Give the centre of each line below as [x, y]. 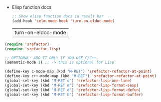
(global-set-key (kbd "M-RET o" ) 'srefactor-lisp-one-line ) [69, 81]
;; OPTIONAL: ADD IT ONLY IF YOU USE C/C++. [52, 58]
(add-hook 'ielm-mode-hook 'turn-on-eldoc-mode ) [63, 21]
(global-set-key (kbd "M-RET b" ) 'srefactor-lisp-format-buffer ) [74, 95]
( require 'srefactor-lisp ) [33, 49]
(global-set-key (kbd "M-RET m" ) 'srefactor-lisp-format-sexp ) [72, 85]
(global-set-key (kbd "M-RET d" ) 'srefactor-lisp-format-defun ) [73, 90]
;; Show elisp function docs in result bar [58, 16]
